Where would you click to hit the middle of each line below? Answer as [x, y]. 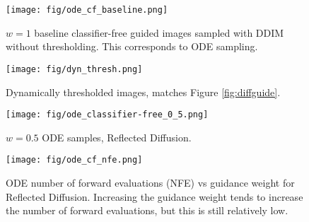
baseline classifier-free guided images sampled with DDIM [159, 32]
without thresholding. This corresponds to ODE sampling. [132, 46]
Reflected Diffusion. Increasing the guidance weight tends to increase [154, 196]
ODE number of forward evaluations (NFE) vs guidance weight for [150, 182]
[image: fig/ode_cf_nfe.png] [74, 160]
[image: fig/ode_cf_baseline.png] [87, 10]
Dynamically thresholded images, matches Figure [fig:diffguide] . [143, 92]
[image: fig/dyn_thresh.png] [74, 69]
